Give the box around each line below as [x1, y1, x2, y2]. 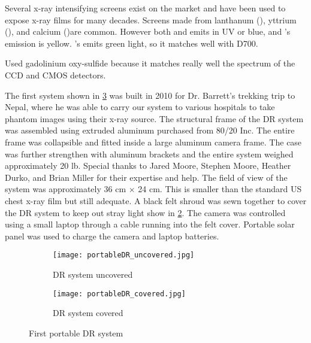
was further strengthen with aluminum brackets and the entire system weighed [5, 147, 294, 160]
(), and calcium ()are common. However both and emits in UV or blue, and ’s [5, 25, 291, 38]
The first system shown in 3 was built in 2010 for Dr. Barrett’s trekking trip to [5, 89, 295, 101]
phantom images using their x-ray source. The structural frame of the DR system [5, 112, 304, 125]
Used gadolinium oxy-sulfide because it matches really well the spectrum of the [5, 57, 295, 69]
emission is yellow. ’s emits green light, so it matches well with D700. [5, 37, 258, 49]
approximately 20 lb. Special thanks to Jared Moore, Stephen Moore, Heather [5, 159, 291, 172]
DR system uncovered [53, 268, 133, 280]
